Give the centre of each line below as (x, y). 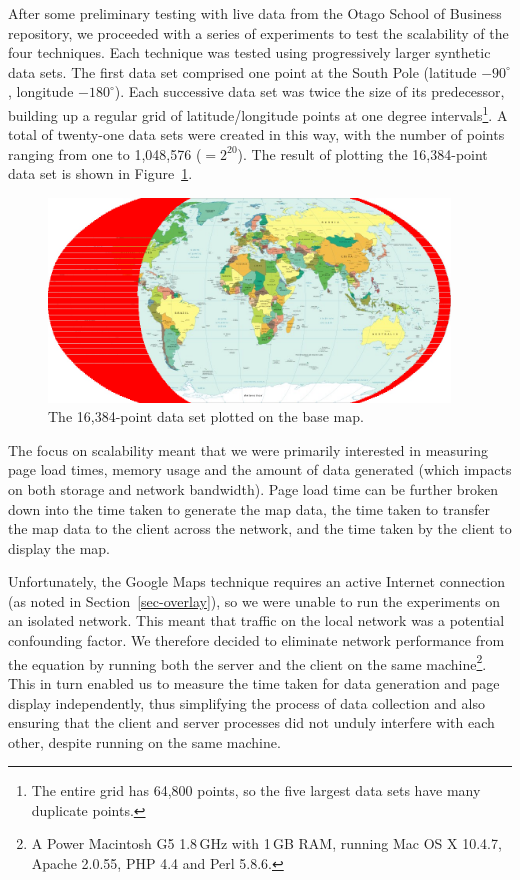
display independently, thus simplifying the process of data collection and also (246, 702)
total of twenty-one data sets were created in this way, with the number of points (256, 134)
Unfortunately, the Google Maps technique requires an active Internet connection (257, 581)
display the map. (59, 547)
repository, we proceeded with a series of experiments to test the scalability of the (258, 32)
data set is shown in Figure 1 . (100, 173)
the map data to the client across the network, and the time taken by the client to (260, 528)
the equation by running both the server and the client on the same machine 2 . (247, 662)
